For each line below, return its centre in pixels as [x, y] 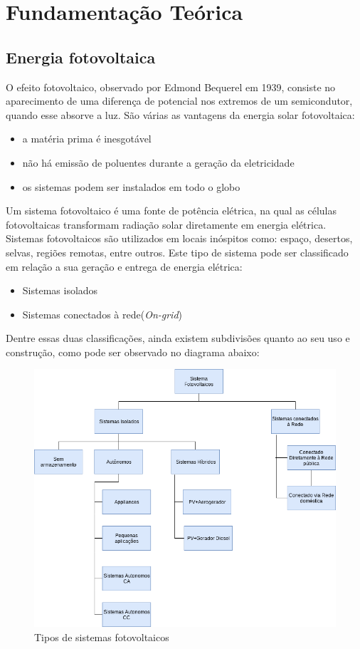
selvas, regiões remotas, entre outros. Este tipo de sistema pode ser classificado [177, 252]
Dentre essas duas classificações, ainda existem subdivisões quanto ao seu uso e [178, 338]
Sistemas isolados [60, 290]
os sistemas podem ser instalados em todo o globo [131, 186]
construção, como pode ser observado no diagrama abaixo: [133, 352]
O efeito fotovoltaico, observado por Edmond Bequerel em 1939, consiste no [171, 87]
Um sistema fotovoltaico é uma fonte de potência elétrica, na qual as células [171, 211]
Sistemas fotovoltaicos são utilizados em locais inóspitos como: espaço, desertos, [179, 238]
